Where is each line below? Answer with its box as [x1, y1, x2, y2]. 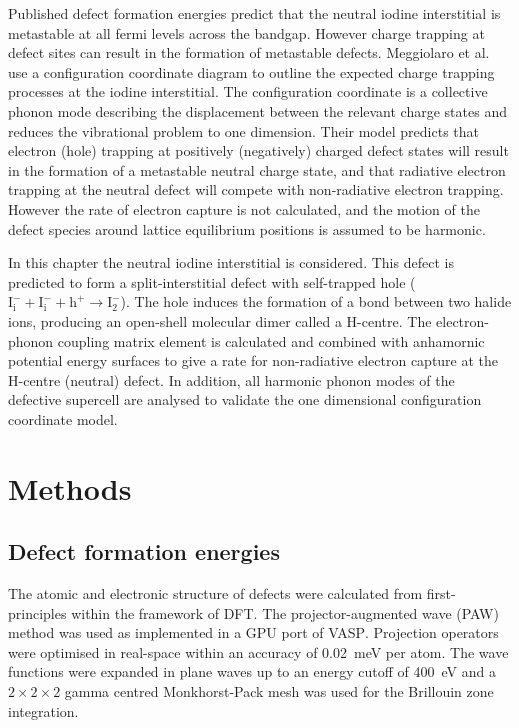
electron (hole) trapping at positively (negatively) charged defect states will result [8, 140, 509, 161]
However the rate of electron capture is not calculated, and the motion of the [8, 198, 480, 219]
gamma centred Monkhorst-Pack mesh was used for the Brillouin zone [64, 681, 494, 702]
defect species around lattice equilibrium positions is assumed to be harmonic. [8, 218, 486, 239]
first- [426, 583, 456, 604]
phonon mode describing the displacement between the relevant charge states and [8, 100, 507, 121]
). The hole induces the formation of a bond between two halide [120, 291, 512, 312]
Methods [8, 467, 132, 508]
